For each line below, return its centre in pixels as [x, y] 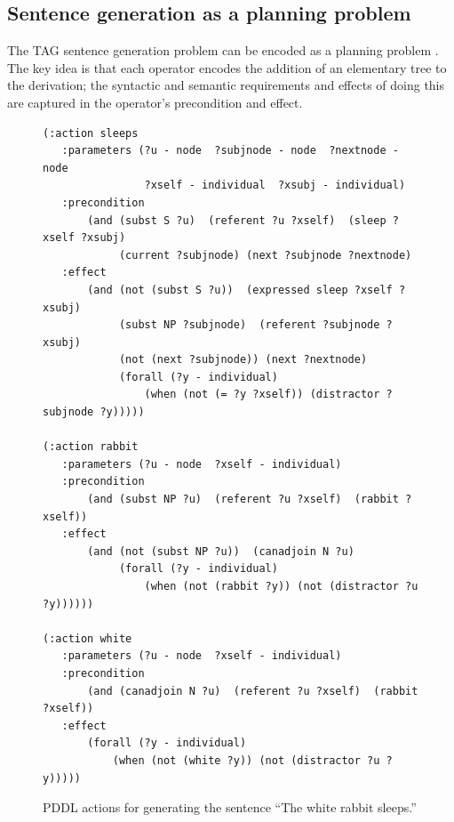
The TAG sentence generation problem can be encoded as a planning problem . [223, 50]
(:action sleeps [91, 133]
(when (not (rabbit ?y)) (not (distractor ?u [281, 587]
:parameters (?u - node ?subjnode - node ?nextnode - [230, 151]
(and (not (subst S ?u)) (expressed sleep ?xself [240, 290]
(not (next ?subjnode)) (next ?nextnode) [243, 360]
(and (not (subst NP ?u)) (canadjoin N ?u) [221, 551]
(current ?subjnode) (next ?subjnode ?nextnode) [265, 255]
